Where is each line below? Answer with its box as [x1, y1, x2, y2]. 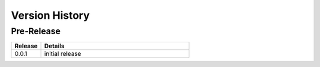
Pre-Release [11, 26, 61, 36]
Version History [11, 9, 90, 22]
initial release [44, 50, 81, 58]
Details [44, 42, 65, 50]
